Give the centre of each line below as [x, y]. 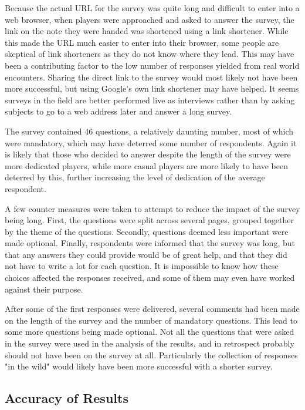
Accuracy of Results [67, 398]
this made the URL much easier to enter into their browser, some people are [142, 42]
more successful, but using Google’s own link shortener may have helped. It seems [152, 88]
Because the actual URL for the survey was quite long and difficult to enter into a [152, 8]
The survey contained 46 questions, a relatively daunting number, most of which [149, 131]
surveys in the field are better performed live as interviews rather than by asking [150, 100]
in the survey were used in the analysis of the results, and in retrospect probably [150, 343]
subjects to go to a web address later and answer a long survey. [118, 111]
